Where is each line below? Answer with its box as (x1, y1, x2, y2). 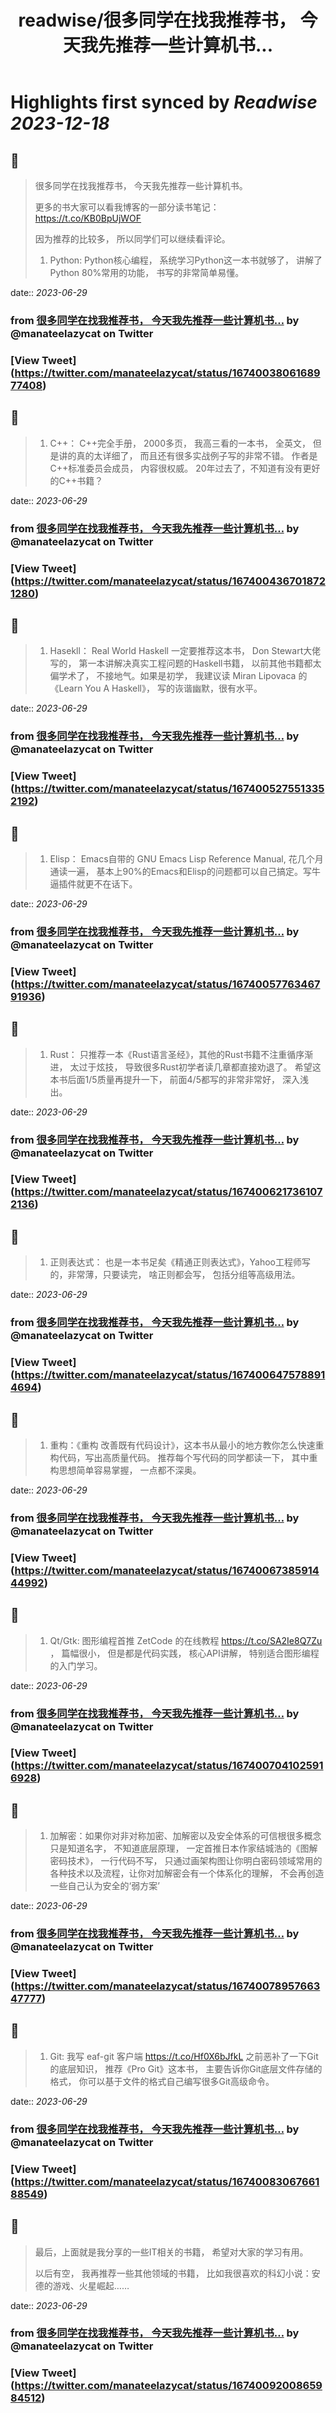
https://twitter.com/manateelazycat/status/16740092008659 (14, 2379, 323, 2393)
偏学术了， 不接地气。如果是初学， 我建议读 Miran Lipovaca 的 (49, 670, 308, 682)
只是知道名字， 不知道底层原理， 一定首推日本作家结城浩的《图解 (49, 1842, 318, 1855)
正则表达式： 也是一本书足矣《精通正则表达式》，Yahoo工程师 (49, 1256, 302, 1268)
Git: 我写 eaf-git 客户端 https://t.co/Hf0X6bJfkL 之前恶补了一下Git (49, 2050, 319, 2062)
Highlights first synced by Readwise (10, 91, 318, 114)
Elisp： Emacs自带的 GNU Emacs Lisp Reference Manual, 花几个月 (49, 852, 324, 865)
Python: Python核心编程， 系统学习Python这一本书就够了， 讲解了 (49, 254, 323, 266)
